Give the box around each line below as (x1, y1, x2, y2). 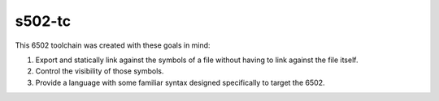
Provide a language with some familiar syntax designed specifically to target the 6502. (35, 78, 325, 87)
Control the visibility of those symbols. (35, 66, 164, 76)
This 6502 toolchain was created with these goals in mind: (15, 40, 211, 50)
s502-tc (15, 12, 72, 30)
